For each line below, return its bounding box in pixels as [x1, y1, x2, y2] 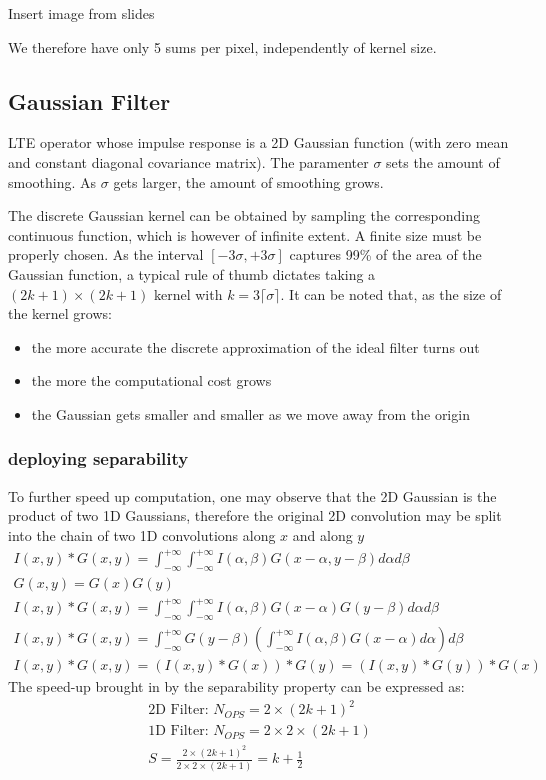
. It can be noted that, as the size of [280, 283, 502, 304]
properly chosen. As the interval [8, 244, 204, 265]
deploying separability [8, 446, 189, 471]
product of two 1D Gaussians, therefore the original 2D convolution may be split [8, 505, 502, 526]
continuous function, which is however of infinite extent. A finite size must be [8, 224, 482, 245]
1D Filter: [148, 724, 209, 739]
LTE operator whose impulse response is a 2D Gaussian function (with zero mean [8, 132, 509, 153]
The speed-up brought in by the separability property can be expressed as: [8, 676, 465, 697]
